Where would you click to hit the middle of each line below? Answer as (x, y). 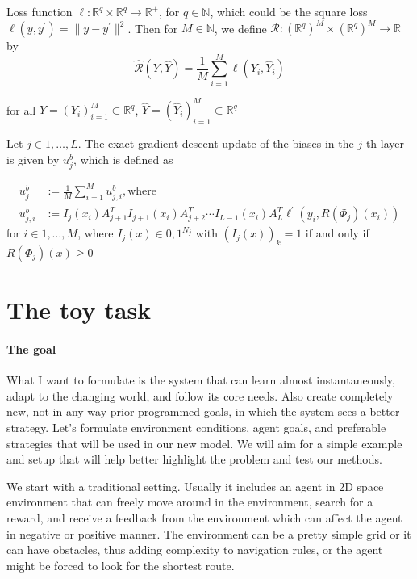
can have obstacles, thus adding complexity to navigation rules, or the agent (195, 550)
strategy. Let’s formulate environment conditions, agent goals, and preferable (196, 427)
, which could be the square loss (289, 11)
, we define (240, 28)
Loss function (40, 11)
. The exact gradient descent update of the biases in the (216, 143)
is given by (33, 159)
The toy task (79, 310)
